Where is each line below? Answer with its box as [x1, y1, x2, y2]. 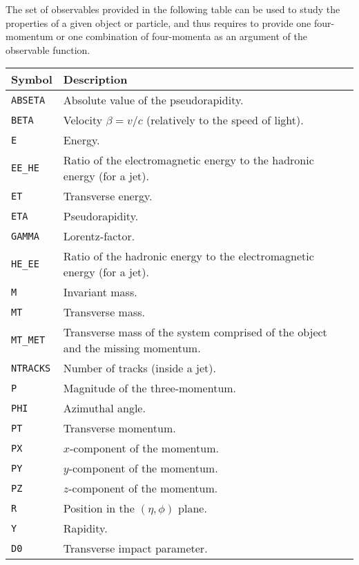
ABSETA [11, 94, 46, 106]
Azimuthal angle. [63, 400, 146, 416]
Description [63, 71, 128, 88]
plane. [178, 500, 207, 517]
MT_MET [11, 334, 46, 346]
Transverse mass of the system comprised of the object [63, 324, 327, 341]
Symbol [11, 71, 52, 88]
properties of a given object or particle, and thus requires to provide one [6, 15, 311, 30]
